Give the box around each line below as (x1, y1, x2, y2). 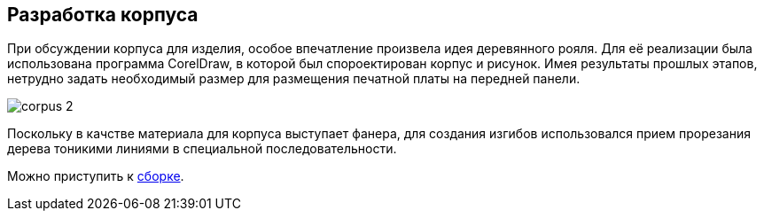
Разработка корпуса (7, 4, 199, 26)
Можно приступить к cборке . (7, 168, 184, 184)
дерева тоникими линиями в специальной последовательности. (7, 141, 397, 157)
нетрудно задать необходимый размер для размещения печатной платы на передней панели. (7, 71, 581, 87)
